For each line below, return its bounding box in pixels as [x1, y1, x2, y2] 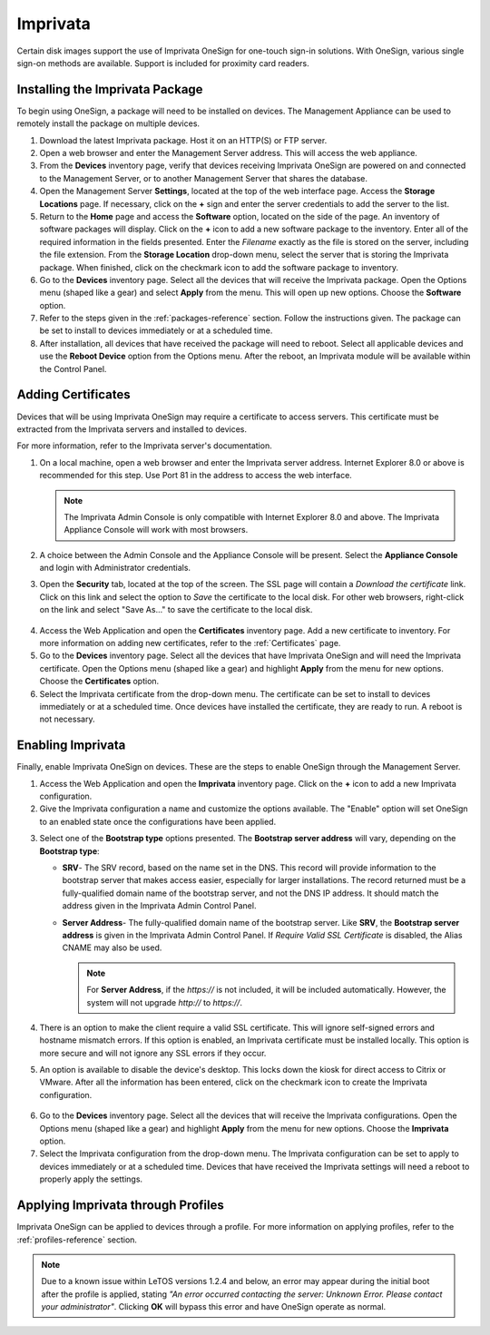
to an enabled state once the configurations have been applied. [39, 816, 277, 827]
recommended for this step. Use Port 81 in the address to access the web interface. [39, 470, 353, 481]
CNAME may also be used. [62, 942, 162, 953]
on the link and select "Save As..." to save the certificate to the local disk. [39, 604, 313, 615]
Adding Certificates [16, 387, 131, 403]
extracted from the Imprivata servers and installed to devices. [16, 423, 247, 435]
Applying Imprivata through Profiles [16, 1198, 224, 1213]
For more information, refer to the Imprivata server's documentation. [16, 440, 272, 451]
